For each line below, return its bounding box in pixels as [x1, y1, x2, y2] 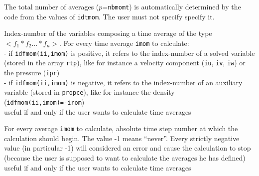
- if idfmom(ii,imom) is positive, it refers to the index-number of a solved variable [4, 47, 255, 58]
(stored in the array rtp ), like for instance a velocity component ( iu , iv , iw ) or [4, 57, 246, 68]
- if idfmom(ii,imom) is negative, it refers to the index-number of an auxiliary [4, 77, 243, 87]
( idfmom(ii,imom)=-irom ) [4, 96, 85, 107]
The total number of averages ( [4, 1, 99, 11]
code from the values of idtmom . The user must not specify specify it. [4, 11, 215, 21]
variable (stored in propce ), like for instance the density [4, 87, 175, 97]
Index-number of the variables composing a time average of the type [4, 28, 212, 38]
